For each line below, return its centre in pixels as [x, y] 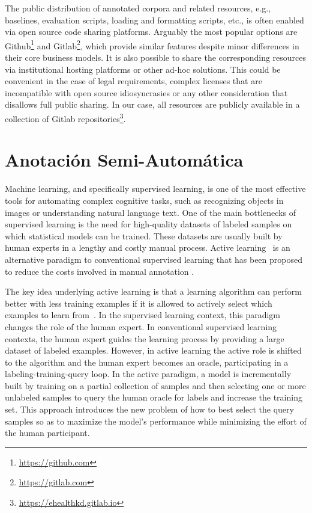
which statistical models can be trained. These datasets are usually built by [144, 235]
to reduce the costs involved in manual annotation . [100, 271]
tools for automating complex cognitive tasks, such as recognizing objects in [144, 200]
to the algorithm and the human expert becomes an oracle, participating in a [147, 362]
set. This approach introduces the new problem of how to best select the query [149, 409]
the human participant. [47, 433]
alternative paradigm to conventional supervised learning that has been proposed [154, 259]
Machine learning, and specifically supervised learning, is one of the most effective [155, 189]
